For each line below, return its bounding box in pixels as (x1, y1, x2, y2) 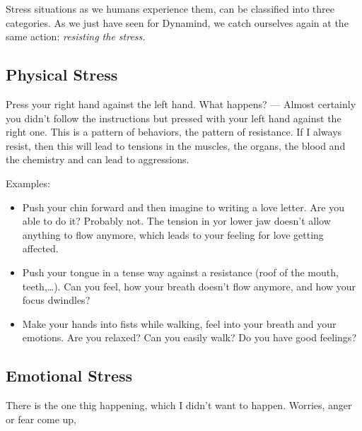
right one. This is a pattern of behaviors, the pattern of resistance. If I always (6, 124, 342, 139)
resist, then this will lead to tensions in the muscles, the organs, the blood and (6, 138, 346, 153)
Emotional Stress (6, 365, 133, 386)
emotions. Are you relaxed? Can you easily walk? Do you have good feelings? (22, 330, 356, 345)
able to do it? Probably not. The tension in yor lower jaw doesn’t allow (22, 213, 331, 228)
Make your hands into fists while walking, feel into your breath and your (22, 316, 337, 331)
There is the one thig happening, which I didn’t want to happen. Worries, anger (6, 398, 352, 413)
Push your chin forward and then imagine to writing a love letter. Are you (22, 199, 344, 214)
